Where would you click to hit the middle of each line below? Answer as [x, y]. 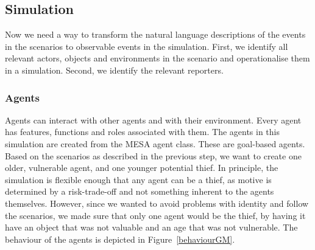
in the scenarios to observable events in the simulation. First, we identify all [147, 46]
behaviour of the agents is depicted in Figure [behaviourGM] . [120, 239]
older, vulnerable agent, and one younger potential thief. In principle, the [142, 168]
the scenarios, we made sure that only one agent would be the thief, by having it [155, 215]
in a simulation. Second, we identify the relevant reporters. [114, 70]
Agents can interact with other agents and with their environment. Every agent [153, 120]
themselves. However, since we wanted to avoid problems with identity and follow [157, 203]
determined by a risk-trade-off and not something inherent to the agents [140, 191]
